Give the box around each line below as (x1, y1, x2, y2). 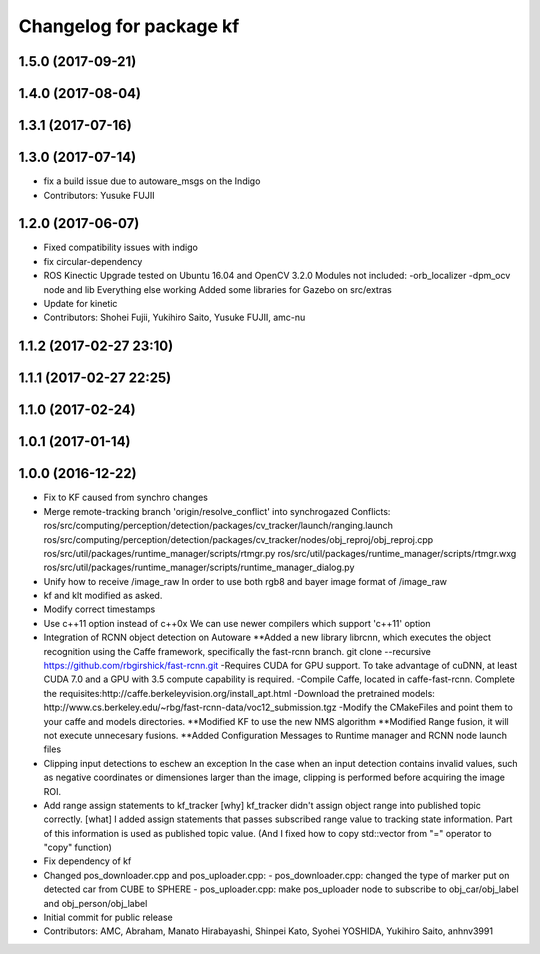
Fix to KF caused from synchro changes (43, 491, 209, 504)
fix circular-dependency (43, 255, 143, 267)
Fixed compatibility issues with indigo (43, 241, 199, 254)
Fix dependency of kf (43, 855, 132, 867)
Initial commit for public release (43, 911, 174, 924)
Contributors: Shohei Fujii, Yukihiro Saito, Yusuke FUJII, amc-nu (43, 311, 306, 324)
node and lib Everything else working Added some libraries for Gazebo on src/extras (43, 283, 392, 295)
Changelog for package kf (18, 15, 240, 37)
